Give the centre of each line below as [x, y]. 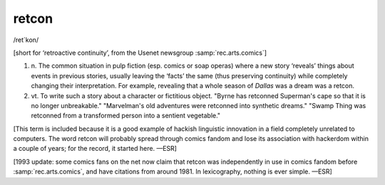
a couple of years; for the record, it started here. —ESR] [95, 149]
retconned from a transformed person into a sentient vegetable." [126, 116]
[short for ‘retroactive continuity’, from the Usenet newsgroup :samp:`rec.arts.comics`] [140, 53]
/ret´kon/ [26, 40]
